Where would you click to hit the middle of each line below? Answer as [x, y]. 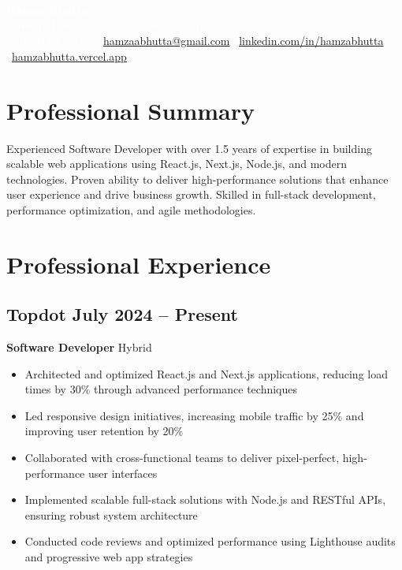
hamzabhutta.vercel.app [69, 56]
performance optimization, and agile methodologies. [131, 209]
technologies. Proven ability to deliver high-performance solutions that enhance [197, 179]
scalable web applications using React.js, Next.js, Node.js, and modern [177, 164]
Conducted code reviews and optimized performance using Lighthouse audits [210, 541]
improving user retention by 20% [104, 431]
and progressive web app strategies [109, 556]
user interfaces [123, 473]
